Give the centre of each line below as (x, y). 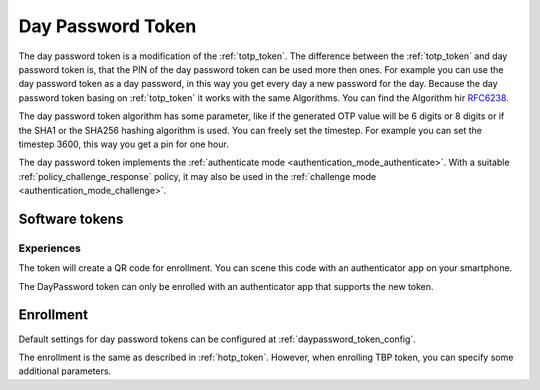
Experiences (50, 248)
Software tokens (71, 218)
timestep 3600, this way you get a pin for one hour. (123, 144)
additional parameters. (65, 371)
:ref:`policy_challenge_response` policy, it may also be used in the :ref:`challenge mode (197, 176)
